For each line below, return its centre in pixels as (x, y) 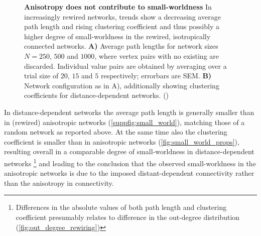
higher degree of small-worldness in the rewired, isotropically (117, 36)
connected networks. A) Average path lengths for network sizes (121, 46)
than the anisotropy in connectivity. (59, 183)
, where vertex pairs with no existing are (157, 55)
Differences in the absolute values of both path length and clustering (121, 207)
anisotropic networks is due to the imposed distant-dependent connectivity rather (129, 173)
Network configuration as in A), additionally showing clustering (122, 85)
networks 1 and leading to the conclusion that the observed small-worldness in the (130, 162)
